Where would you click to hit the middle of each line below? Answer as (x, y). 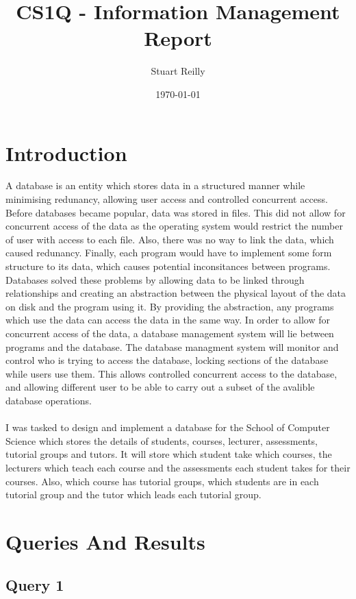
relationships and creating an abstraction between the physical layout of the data (176, 293)
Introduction (66, 152)
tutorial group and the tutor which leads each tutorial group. (133, 494)
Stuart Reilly (178, 71)
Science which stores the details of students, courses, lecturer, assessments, (162, 440)
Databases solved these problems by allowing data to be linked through (155, 279)
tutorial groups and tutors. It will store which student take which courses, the (169, 454)
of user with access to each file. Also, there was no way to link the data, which (170, 239)
